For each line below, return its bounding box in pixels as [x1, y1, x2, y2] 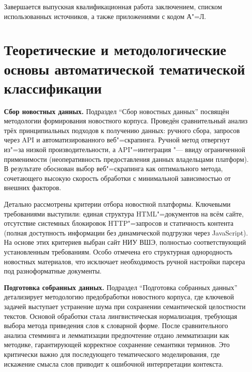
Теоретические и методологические [4, 39, 227, 59]
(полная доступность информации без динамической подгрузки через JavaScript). [4, 227, 248, 237]
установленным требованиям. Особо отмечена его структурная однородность [4, 247, 232, 256]
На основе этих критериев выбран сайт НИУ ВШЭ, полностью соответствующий [4, 237, 246, 247]
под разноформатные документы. [4, 266, 102, 276]
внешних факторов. [4, 182, 62, 193]
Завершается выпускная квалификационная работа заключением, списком [4, 1, 222, 11]
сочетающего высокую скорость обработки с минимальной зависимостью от [4, 173, 231, 183]
